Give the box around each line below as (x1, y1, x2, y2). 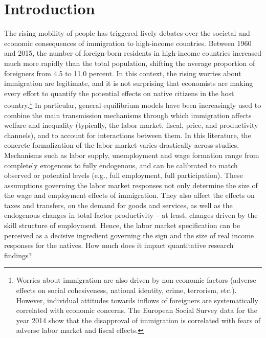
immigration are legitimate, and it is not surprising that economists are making (4, 78, 253, 88)
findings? (4, 250, 32, 260)
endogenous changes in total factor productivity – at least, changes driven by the (4, 210, 258, 220)
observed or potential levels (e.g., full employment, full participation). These (4, 170, 243, 181)
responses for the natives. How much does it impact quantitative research (4, 240, 234, 251)
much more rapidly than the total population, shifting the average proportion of (4, 57, 255, 68)
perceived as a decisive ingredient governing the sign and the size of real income (4, 230, 254, 240)
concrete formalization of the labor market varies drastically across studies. (4, 140, 239, 150)
